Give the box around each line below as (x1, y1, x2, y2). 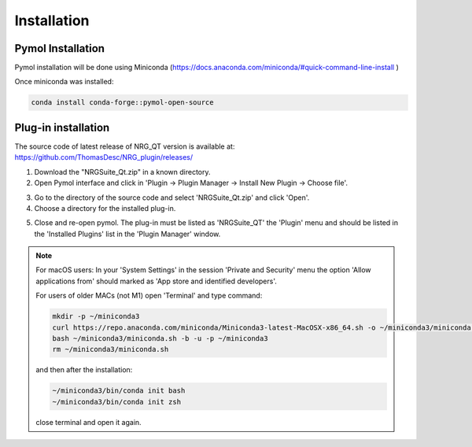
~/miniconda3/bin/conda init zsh (52, 397, 181, 406)
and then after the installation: (35, 365, 133, 375)
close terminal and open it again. (35, 417, 142, 427)
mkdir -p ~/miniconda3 (52, 312, 140, 321)
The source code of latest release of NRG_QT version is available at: (14, 142, 235, 151)
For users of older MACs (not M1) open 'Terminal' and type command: (35, 291, 263, 301)
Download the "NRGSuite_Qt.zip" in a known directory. (34, 167, 212, 176)
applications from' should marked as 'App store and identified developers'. (35, 276, 277, 286)
